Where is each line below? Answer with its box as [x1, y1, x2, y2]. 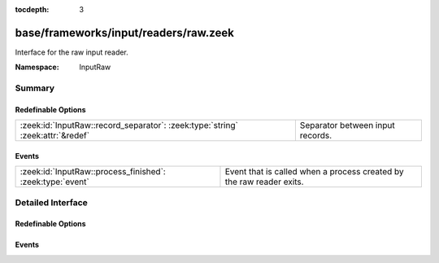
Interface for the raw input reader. [15, 47, 129, 57]
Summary [15, 82, 55, 94]
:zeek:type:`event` [20, 176, 89, 187]
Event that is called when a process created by [224, 166, 404, 178]
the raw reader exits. [224, 176, 304, 187]
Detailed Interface [15, 196, 89, 208]
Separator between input [299, 120, 395, 131]
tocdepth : [15, 5, 50, 14]
